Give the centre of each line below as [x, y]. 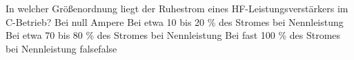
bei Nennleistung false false [61, 48]
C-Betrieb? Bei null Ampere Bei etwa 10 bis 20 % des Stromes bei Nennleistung [175, 21]
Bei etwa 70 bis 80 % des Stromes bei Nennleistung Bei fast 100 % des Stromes [173, 35]
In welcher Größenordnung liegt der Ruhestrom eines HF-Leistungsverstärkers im [177, 8]
